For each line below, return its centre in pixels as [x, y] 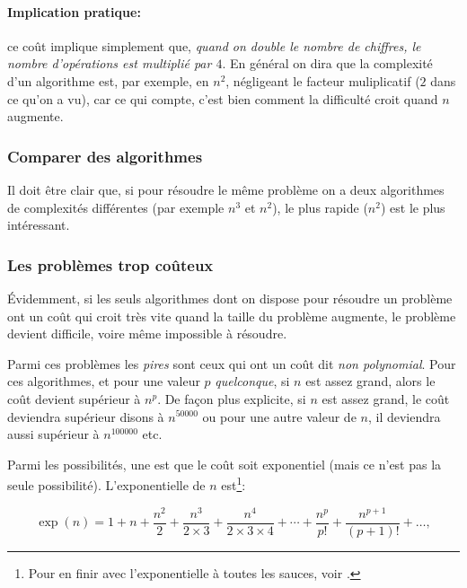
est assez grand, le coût [386, 398]
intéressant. [39, 225]
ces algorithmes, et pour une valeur [104, 381]
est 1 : [233, 483]
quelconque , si [252, 381]
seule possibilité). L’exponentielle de [106, 484]
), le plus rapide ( [320, 207]
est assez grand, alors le [370, 381]
